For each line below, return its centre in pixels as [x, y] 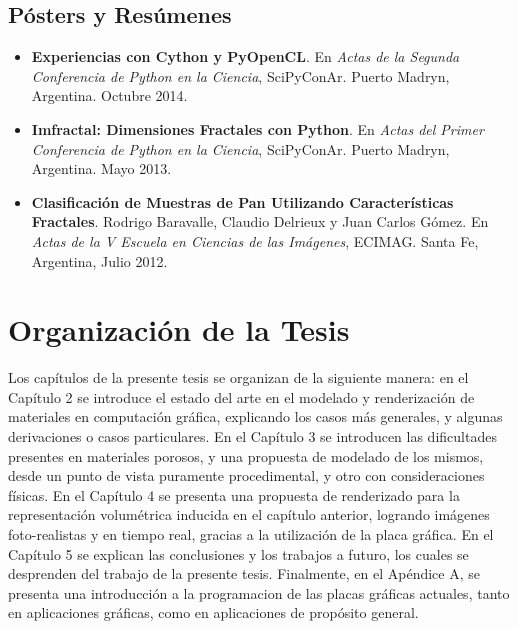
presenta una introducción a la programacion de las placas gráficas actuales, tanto [259, 592]
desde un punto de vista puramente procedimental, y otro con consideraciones [246, 475]
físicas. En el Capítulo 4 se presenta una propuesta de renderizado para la [234, 494]
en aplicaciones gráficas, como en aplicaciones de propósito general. [213, 612]
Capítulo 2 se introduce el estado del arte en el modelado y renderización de [241, 396]
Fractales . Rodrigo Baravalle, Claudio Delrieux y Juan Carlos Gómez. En [260, 221]
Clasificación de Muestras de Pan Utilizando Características [242, 201]
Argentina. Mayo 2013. [101, 168]
